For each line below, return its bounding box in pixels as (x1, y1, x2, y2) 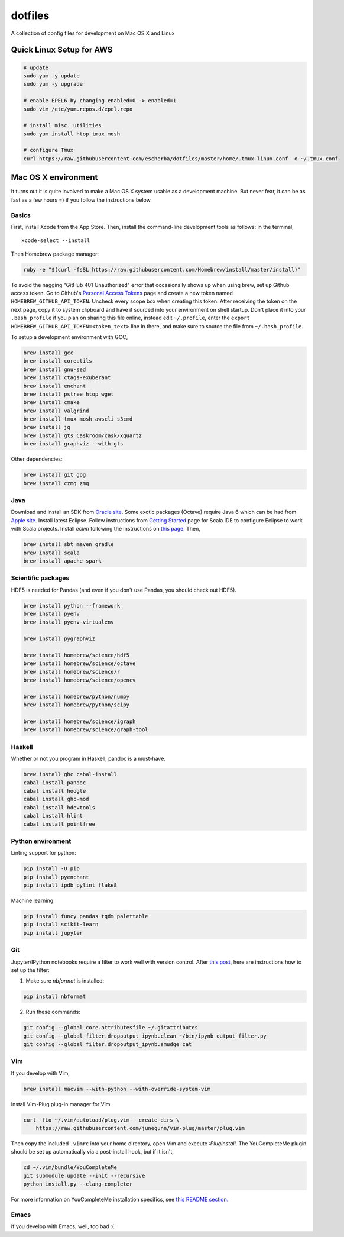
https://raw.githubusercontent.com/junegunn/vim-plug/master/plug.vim (35, 1125, 245, 1132)
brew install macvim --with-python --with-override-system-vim (23, 1086, 211, 1092)
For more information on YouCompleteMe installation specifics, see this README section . (11, 1196, 229, 1203)
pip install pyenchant (23, 873, 89, 880)
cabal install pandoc (23, 779, 86, 786)
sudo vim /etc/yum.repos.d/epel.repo (23, 105, 133, 112)
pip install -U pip (23, 865, 80, 872)
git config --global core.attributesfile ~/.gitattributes (23, 1024, 198, 1031)
